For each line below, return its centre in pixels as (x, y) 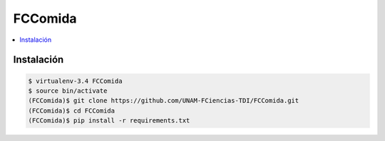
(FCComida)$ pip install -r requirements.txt (109, 121)
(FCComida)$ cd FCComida (72, 111)
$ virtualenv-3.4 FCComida (75, 81)
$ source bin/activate (68, 91)
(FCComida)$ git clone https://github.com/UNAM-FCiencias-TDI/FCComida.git (164, 101)
